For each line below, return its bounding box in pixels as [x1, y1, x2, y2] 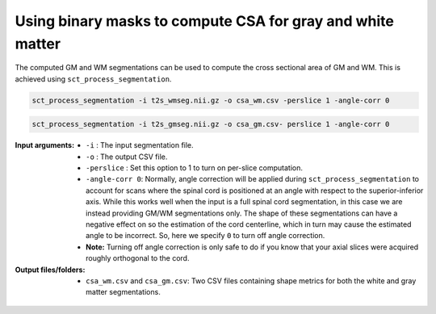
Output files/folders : [15, 265, 86, 274]
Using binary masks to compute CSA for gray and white [15, 12, 395, 30]
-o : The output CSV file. [86, 152, 168, 161]
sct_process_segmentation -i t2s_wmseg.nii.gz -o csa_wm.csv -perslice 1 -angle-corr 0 [31, 95, 390, 105]
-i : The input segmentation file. [86, 140, 194, 150]
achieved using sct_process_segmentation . [15, 73, 172, 84]
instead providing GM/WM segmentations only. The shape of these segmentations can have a [86, 208, 398, 218]
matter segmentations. [86, 287, 161, 297]
